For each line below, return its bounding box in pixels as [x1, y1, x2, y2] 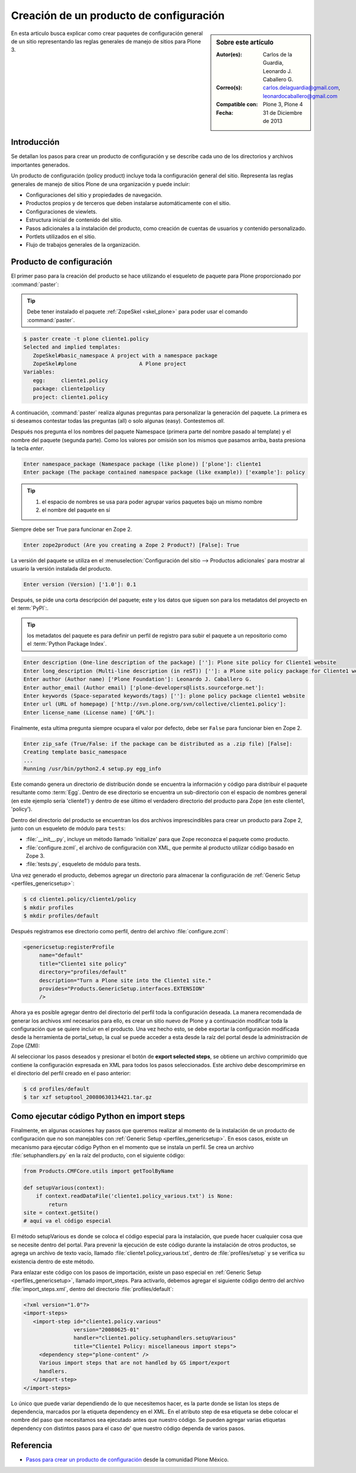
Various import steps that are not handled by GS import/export [39, 1359, 230, 1367]
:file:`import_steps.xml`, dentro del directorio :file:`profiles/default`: [11, 1285, 174, 1292]
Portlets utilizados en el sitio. [26, 232, 96, 240]
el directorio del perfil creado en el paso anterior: [11, 1070, 131, 1077]
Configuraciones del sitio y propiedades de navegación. [26, 191, 163, 199]
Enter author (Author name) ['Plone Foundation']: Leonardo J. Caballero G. [23, 676, 252, 683]
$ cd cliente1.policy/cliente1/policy [23, 896, 136, 903]
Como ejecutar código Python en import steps [11, 1111, 185, 1121]
